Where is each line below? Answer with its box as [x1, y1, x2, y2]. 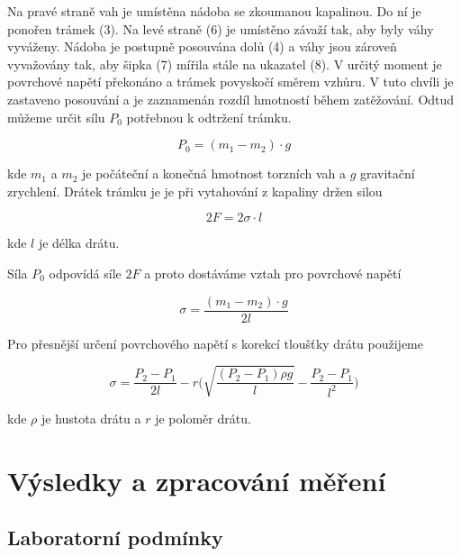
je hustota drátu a [41, 408, 141, 427]
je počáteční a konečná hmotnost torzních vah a [82, 164, 346, 183]
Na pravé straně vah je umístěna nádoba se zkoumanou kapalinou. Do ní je [7, 2, 421, 20]
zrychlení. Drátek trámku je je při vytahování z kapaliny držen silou [7, 181, 383, 200]
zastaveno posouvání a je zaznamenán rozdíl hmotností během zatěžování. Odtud [7, 89, 455, 108]
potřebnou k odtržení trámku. [126, 107, 292, 126]
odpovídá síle [49, 263, 122, 282]
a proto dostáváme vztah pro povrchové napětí [144, 263, 402, 282]
